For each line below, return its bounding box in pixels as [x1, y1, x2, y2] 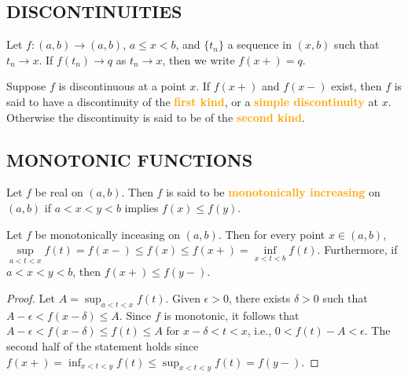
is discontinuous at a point [58, 78, 186, 94]
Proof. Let [6, 289, 55, 306]
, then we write [162, 51, 235, 68]
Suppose [6, 78, 46, 94]
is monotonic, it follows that [164, 306, 300, 323]
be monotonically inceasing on [35, 226, 181, 242]
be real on [35, 184, 83, 200]
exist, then [331, 78, 382, 94]
